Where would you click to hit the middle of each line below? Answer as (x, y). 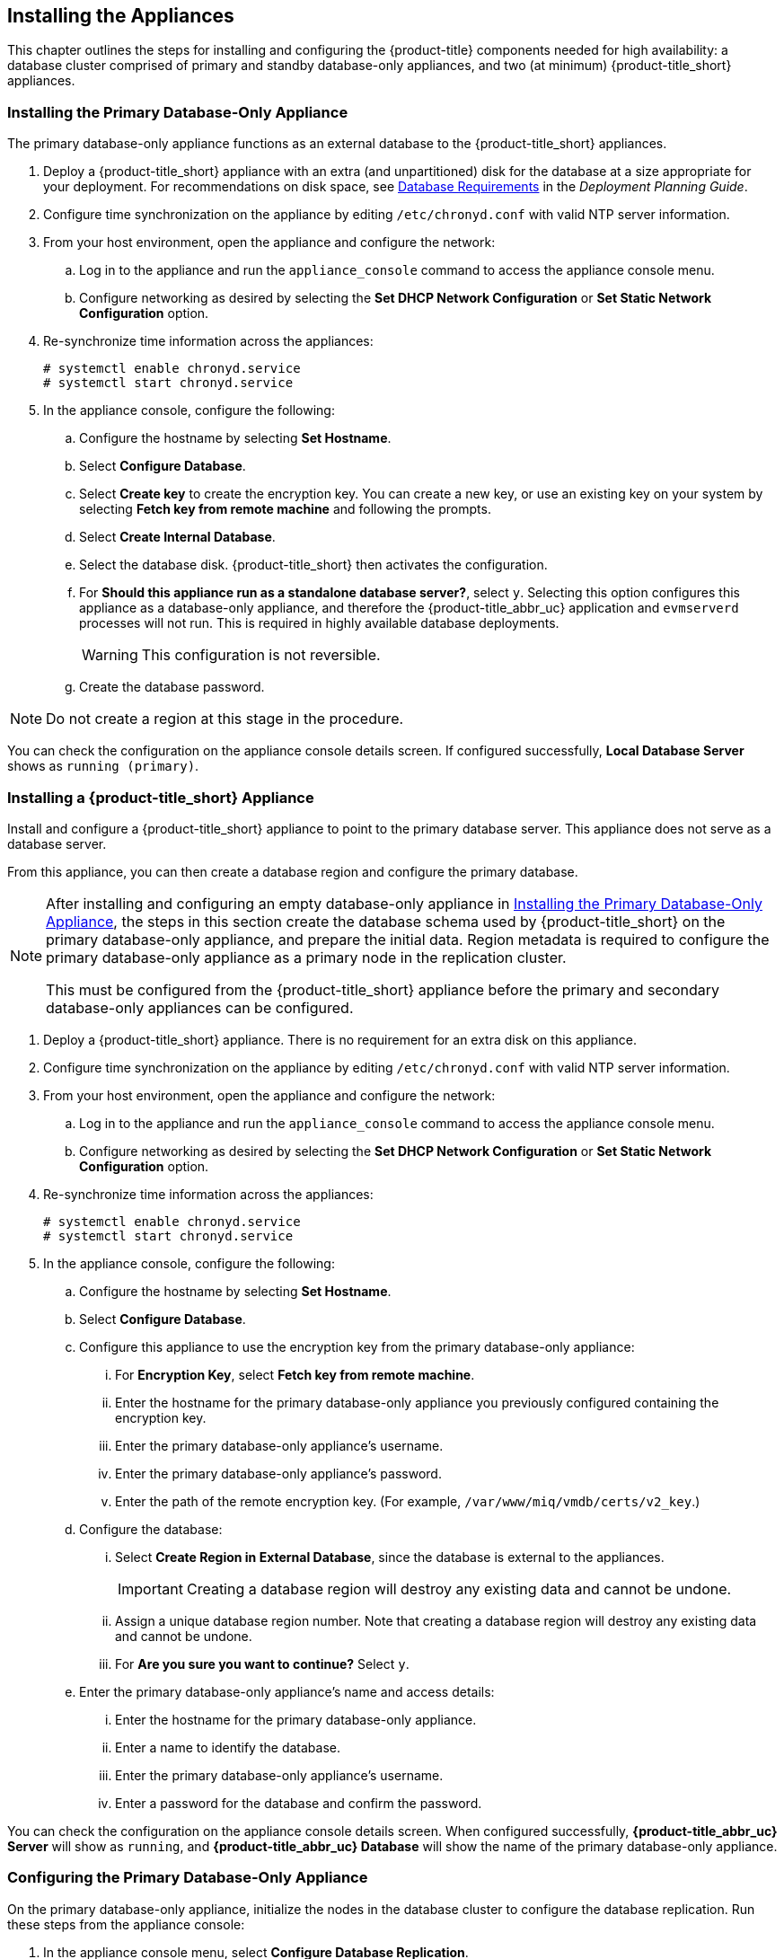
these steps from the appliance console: (126, 1924)
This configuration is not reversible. (261, 655)
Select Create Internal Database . (177, 537)
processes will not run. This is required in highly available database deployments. (319, 623)
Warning (110, 655)
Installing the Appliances (121, 16)
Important (150, 1588)
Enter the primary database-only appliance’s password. (278, 1473)
